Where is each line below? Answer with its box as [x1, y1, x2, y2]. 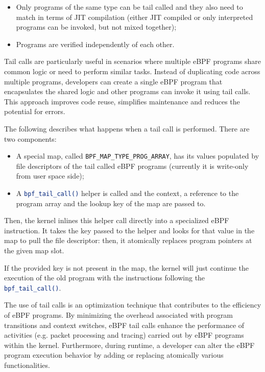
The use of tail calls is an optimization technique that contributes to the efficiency [4, 299, 261, 310]
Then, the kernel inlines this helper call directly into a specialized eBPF [4, 215, 229, 226]
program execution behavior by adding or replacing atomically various [4, 349, 224, 360]
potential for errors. [4, 106, 65, 117]
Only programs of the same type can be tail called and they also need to [16, 2, 243, 12]
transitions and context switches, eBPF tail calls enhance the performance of [4, 319, 245, 330]
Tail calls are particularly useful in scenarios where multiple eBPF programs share [4, 56, 261, 67]
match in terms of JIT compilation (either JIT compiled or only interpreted [16, 11, 253, 22]
